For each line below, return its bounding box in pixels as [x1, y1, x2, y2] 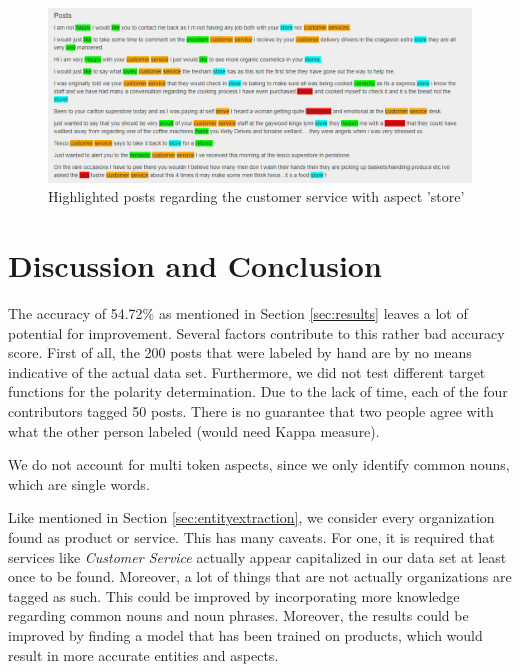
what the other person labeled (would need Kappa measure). [8, 420, 380, 441]
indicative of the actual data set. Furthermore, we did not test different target [8, 361, 486, 382]
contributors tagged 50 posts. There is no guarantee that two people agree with [8, 401, 494, 422]
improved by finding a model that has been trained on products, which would [8, 624, 483, 645]
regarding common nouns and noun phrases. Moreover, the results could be [8, 605, 469, 626]
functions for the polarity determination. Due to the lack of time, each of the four [8, 381, 508, 402]
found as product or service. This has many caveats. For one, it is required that [8, 526, 495, 547]
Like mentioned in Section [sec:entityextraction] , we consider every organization [8, 507, 495, 528]
